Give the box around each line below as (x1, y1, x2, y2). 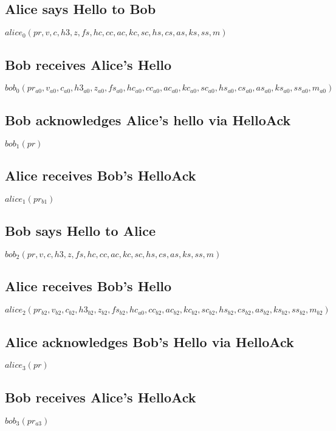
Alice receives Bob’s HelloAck (5, 166, 196, 184)
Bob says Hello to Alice (5, 221, 156, 240)
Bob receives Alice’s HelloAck (5, 387, 196, 406)
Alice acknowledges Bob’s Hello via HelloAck (5, 332, 294, 351)
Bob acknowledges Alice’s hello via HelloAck (5, 110, 291, 129)
